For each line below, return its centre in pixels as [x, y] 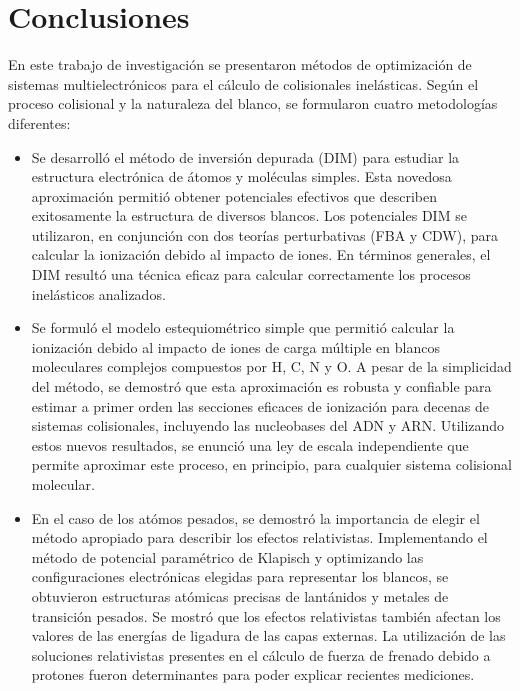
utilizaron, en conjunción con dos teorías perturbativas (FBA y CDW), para [264, 234]
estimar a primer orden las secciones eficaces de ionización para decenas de [260, 405]
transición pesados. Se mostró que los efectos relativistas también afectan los [266, 615]
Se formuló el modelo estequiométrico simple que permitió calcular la [243, 327]
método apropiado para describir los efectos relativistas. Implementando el [259, 537]
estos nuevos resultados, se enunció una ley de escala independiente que [250, 444]
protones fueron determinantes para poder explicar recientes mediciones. [253, 674]
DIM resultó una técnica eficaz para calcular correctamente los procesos [251, 274]
